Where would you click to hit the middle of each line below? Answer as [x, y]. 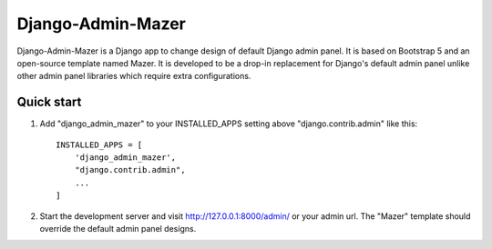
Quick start [49, 102]
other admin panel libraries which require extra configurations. [134, 76]
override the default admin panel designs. [118, 228]
